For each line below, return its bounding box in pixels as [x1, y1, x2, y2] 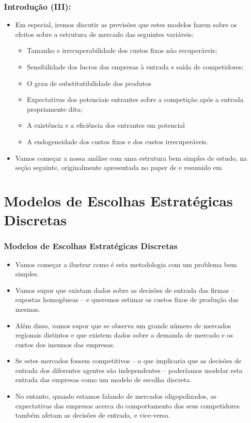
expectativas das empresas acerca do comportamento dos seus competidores [15, 400, 240, 410]
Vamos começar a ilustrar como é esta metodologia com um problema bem [15, 259, 237, 269]
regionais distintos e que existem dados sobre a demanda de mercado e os [15, 330, 233, 340]
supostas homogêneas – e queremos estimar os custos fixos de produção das [15, 294, 239, 305]
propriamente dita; [27, 103, 82, 114]
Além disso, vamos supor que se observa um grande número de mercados [15, 320, 231, 330]
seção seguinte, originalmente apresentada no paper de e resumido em [15, 162, 222, 172]
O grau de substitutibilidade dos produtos [27, 78, 152, 88]
